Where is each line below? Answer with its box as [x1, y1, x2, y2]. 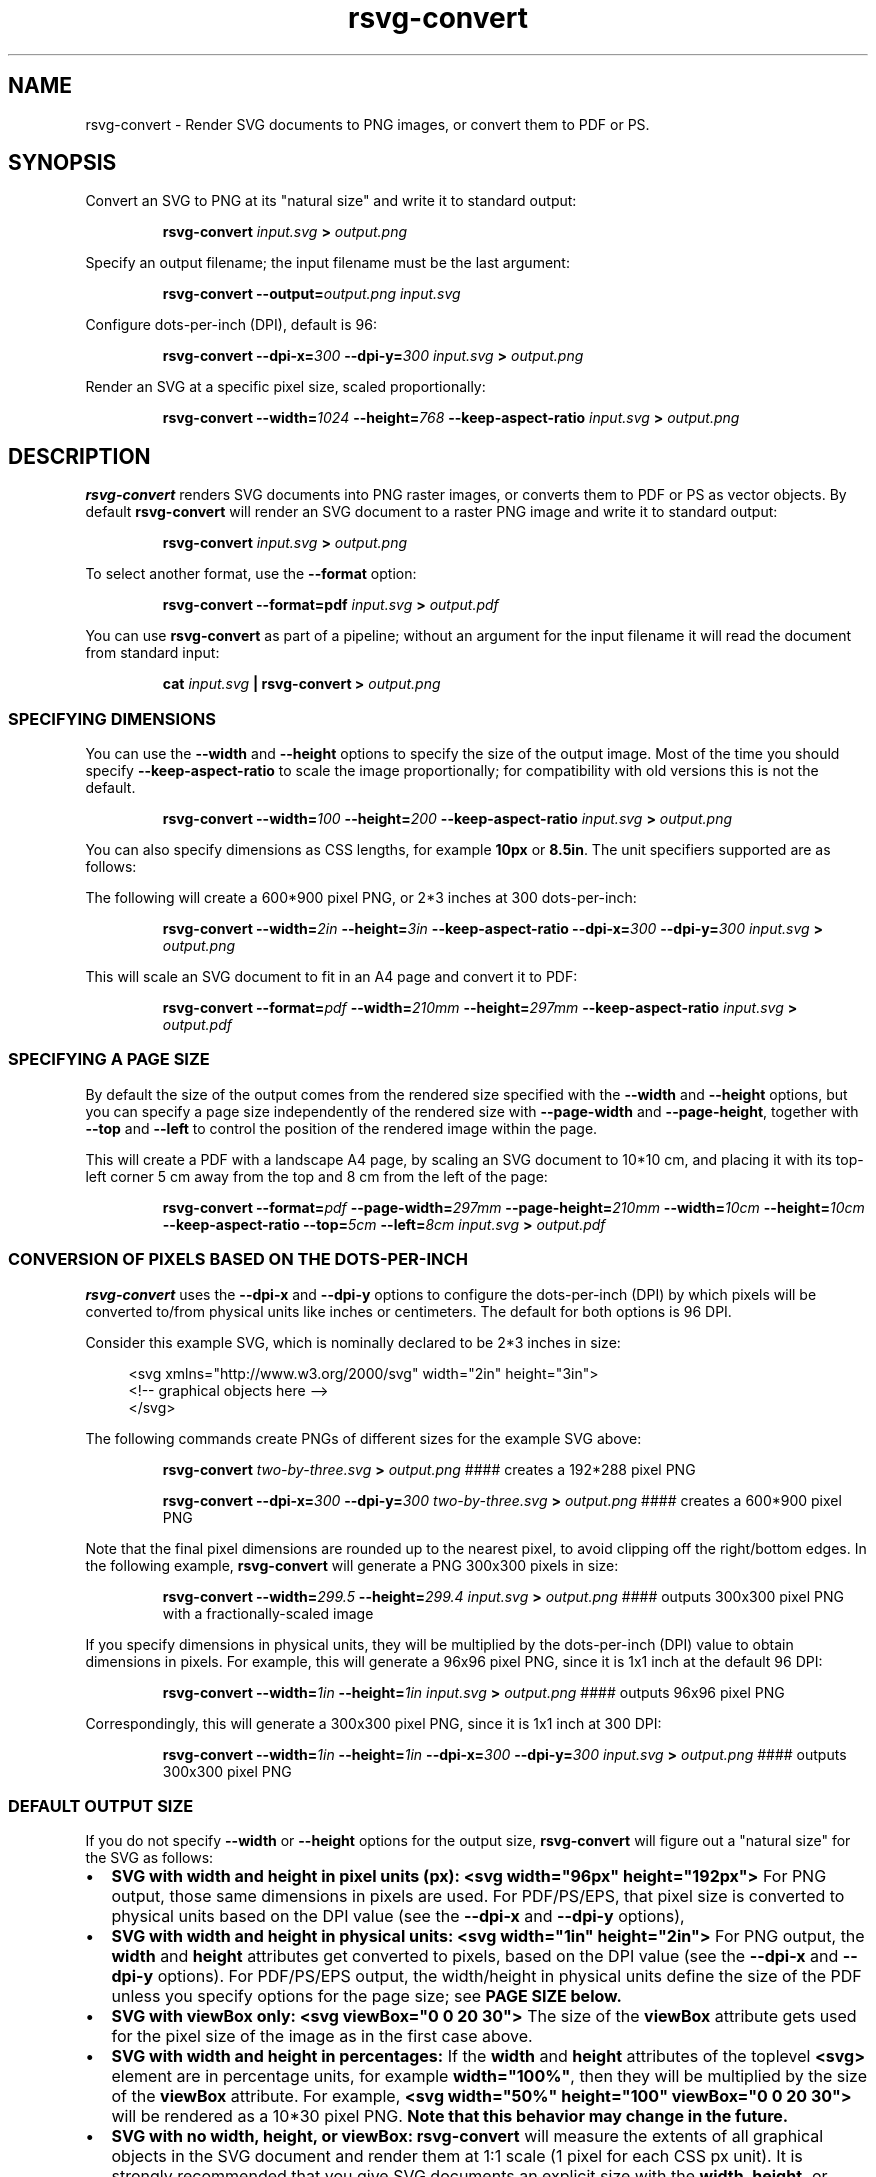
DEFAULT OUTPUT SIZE [8, 1795, 194, 1816]
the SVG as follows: [85, 1849, 214, 1867]
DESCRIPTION [8, 443, 151, 469]
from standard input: [85, 644, 220, 662]
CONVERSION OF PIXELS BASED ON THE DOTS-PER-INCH [8, 1249, 468, 1270]
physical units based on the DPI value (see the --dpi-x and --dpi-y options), [111, 1906, 685, 1927]
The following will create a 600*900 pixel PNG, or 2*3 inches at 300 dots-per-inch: [85, 889, 637, 907]
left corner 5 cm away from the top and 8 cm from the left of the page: [85, 1167, 548, 1185]
